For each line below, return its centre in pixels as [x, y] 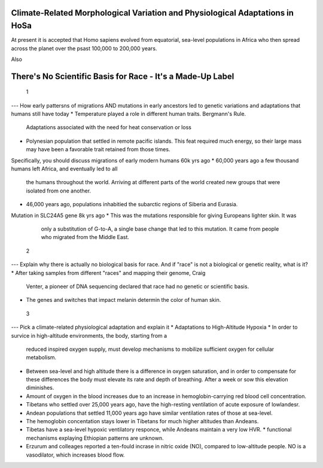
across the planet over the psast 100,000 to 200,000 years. [84, 48]
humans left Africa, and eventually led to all [64, 169]
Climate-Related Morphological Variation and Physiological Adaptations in [153, 13]
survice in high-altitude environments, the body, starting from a [89, 335]
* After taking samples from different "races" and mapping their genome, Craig [108, 273]
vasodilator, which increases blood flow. [75, 455]
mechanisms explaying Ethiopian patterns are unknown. [95, 438]
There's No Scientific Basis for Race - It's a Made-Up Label [123, 76]
